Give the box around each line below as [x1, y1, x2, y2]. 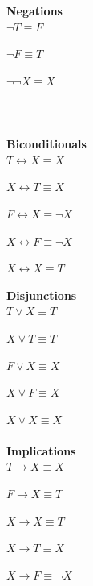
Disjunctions [6, 286, 77, 303]
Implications [6, 442, 76, 459]
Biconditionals [6, 135, 87, 152]
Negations [6, 2, 63, 19]
